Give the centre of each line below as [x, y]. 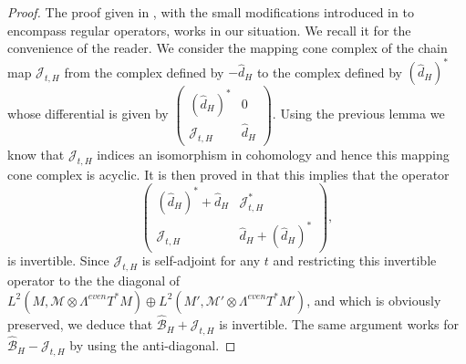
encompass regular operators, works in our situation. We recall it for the [209, 30]
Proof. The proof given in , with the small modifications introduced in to [211, 12]
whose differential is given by [88, 114]
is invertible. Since [58, 260]
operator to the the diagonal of [94, 281]
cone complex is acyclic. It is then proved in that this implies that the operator [228, 174]
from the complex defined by [144, 72]
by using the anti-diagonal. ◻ [153, 345]
